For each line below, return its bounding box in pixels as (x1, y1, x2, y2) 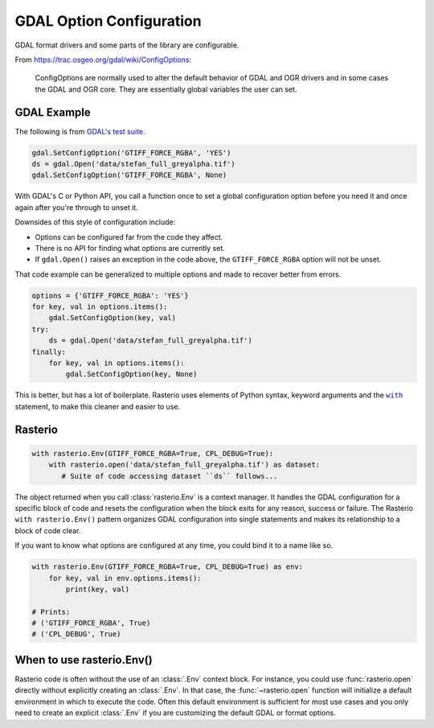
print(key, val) (65, 584, 130, 594)
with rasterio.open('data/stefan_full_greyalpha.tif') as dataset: (48, 460, 321, 470)
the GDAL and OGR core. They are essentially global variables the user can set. (35, 84, 297, 94)
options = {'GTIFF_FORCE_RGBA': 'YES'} (31, 290, 189, 300)
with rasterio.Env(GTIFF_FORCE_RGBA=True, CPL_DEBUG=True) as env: (31, 562, 304, 571)
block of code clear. (14, 525, 81, 535)
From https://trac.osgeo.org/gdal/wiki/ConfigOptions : (14, 55, 192, 64)
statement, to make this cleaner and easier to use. (14, 401, 181, 411)
